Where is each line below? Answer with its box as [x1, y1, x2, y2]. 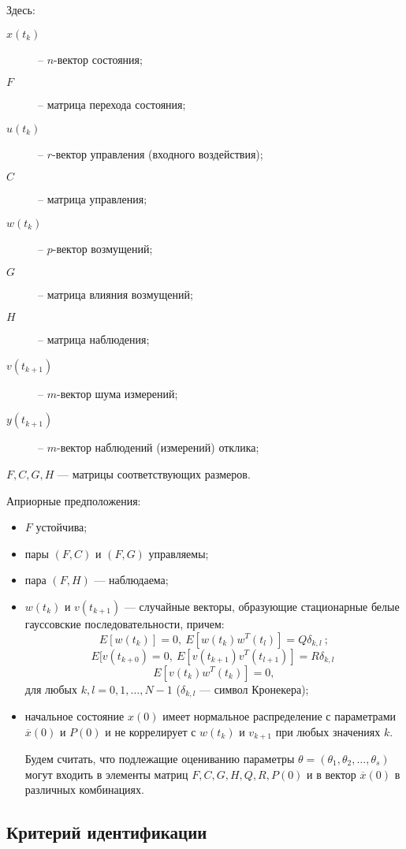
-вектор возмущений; [52, 240, 153, 256]
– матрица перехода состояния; [38, 96, 186, 113]
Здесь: [6, 2, 35, 17]
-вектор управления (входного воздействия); [52, 145, 263, 162]
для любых [24, 680, 77, 697]
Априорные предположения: [6, 492, 141, 508]
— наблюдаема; [94, 572, 169, 588]
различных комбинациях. [24, 781, 144, 798]
